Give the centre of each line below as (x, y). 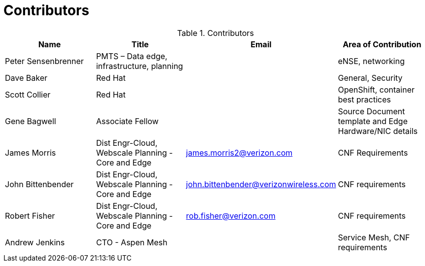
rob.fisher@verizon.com (231, 216)
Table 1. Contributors (215, 33)
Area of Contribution (382, 44)
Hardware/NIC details (378, 131)
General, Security (370, 78)
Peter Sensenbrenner (44, 61)
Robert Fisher (30, 216)
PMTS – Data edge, (132, 56)
